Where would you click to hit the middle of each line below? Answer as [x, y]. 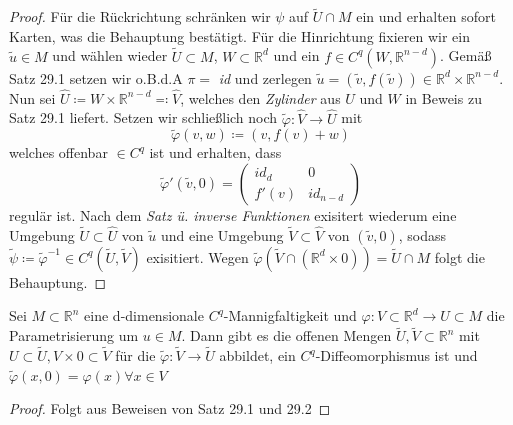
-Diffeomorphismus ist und [396, 355]
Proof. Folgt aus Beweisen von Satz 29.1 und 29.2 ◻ [170, 408]
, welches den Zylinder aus [260, 97]
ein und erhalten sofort [426, 16]
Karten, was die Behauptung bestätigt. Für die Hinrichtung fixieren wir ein [239, 35]
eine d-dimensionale [144, 315]
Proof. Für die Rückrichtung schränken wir [140, 16]
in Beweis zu [443, 97]
